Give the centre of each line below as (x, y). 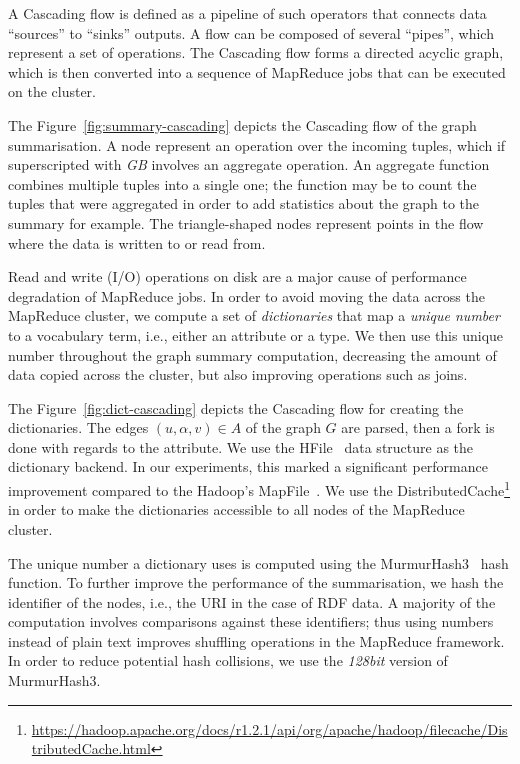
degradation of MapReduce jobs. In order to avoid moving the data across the (246, 295)
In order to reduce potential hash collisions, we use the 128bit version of (228, 660)
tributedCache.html (91, 748)
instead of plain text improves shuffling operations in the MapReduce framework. (256, 640)
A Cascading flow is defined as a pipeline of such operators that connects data (247, 13)
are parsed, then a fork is (418, 427)
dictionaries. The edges (78, 427)
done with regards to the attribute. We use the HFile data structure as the (241, 446)
